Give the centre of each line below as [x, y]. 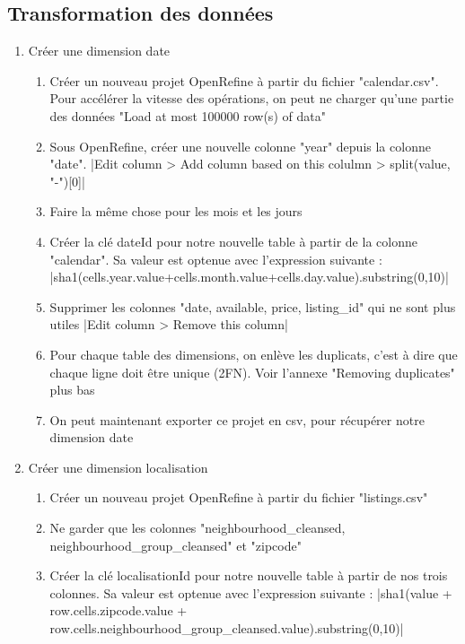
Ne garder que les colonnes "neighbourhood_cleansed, [197, 528]
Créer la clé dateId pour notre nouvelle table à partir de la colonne [233, 241]
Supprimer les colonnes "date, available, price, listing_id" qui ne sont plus [253, 306]
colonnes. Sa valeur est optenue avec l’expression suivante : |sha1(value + [251, 592]
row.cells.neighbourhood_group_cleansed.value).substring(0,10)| [227, 628]
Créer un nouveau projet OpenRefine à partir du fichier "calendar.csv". [244, 80]
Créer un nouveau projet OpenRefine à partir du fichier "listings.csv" [239, 497]
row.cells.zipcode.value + [118, 610]
